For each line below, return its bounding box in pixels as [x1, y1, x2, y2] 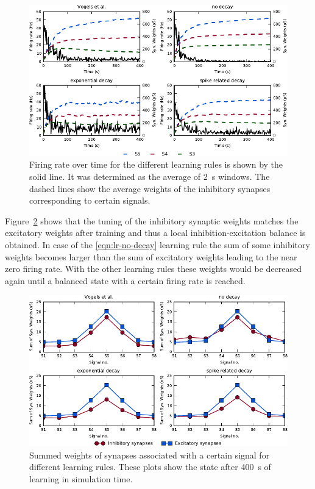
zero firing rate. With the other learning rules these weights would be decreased [5, 262, 302, 275]
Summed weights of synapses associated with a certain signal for [29, 448, 270, 461]
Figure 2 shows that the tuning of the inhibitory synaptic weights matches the [5, 214, 299, 227]
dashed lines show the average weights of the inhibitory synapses [29, 182, 271, 195]
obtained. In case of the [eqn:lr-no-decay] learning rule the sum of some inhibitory [5, 238, 310, 251]
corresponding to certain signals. [29, 194, 150, 207]
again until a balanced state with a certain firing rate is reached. [5, 274, 246, 287]
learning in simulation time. [29, 472, 133, 485]
